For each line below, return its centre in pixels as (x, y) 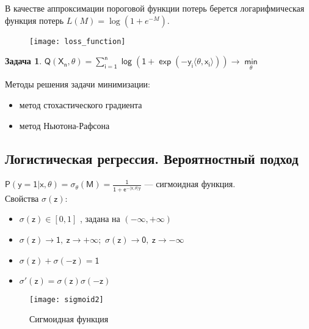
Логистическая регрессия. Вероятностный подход (152, 158)
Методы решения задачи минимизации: (78, 84)
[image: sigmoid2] (67, 299)
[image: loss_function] (78, 41)
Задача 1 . (24, 61)
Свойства (22, 198)
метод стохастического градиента (81, 105)
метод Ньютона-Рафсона (64, 125)
